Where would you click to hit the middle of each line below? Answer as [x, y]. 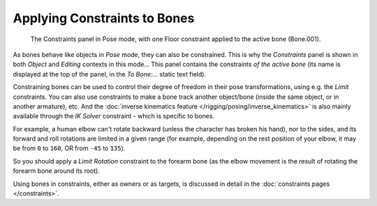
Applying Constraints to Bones [104, 18]
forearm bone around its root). [57, 171]
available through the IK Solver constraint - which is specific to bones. [114, 116]
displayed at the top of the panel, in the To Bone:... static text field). [109, 74]
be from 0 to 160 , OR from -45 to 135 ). [69, 148]
